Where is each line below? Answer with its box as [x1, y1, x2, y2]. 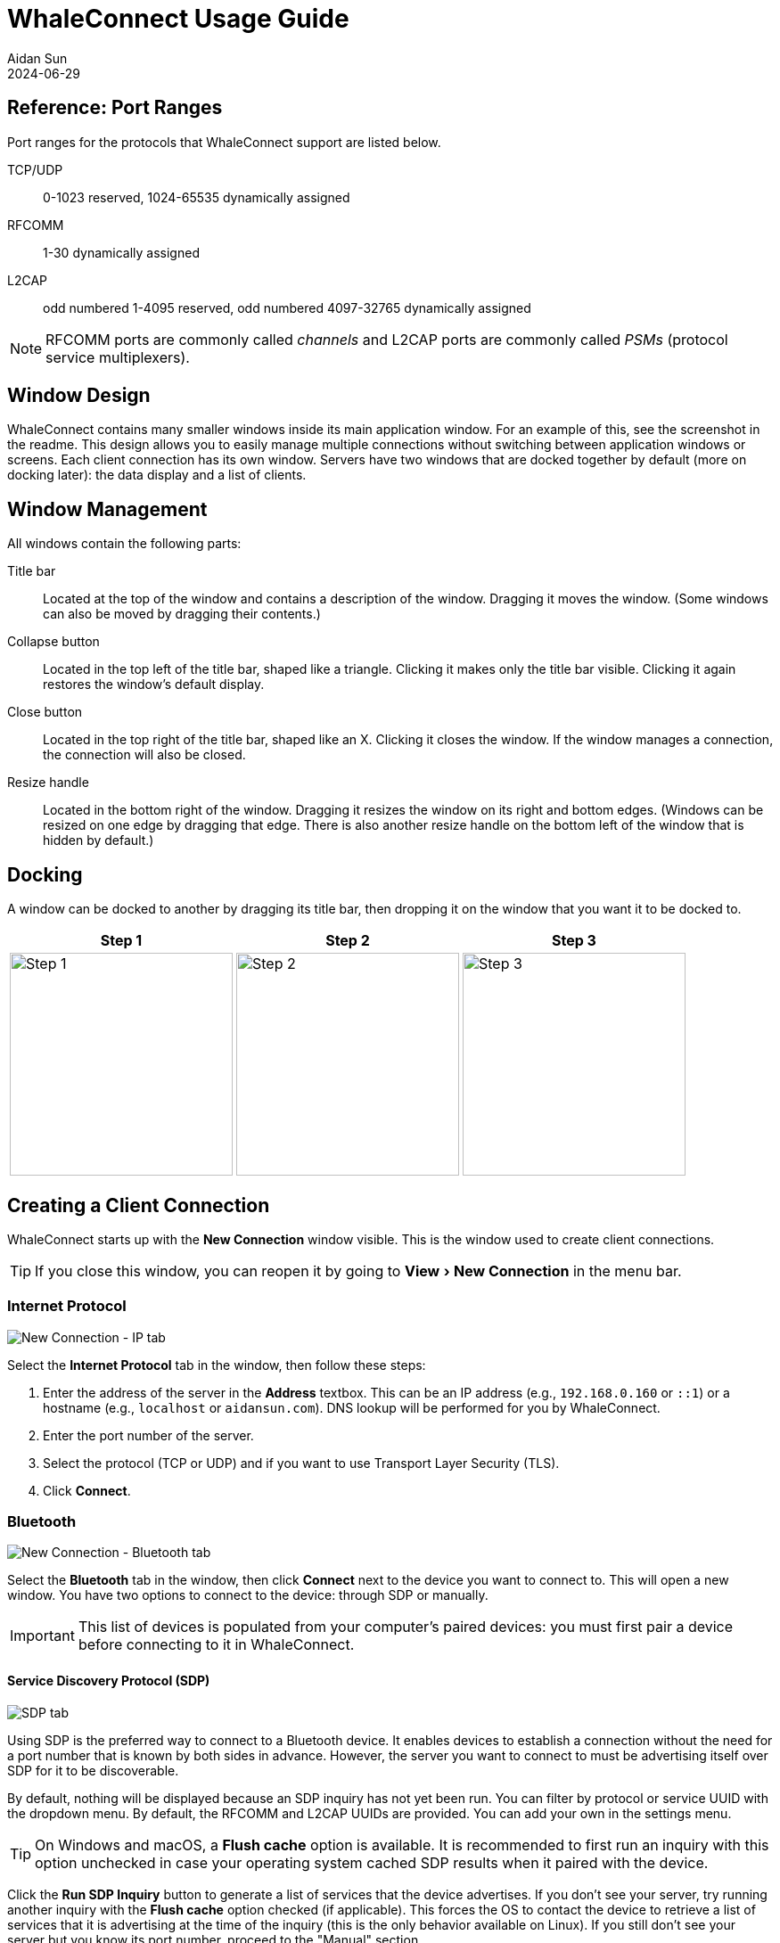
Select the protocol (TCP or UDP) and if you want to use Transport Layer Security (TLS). [43, 1455, 560, 1471]
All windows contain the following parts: [7, 536, 242, 552]
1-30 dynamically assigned [43, 244, 200, 260]
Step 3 [552, 931, 596, 950]
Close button [7, 704, 83, 720]
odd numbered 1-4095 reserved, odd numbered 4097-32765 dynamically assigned [43, 299, 531, 316]
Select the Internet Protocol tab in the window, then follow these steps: [7, 1357, 426, 1373]
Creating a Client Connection [7, 1193, 270, 1217]
